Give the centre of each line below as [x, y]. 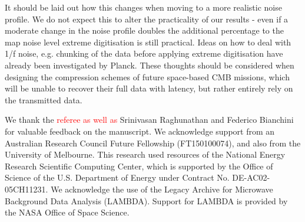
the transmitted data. [44, 99]
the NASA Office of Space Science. [67, 212]
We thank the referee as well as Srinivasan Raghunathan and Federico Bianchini [149, 120]
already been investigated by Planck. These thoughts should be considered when [150, 65]
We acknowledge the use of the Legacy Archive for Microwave [162, 189]
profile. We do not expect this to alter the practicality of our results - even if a [147, 19]
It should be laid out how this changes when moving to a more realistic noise [143, 7]
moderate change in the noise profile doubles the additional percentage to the [144, 30]
